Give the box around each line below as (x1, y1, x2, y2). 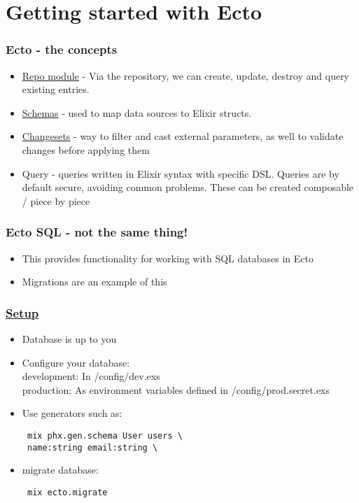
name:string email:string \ (27, 442, 158, 453)
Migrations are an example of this (22, 274, 167, 289)
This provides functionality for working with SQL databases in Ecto (22, 250, 314, 265)
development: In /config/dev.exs (22, 369, 160, 383)
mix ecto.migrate (27, 487, 108, 497)
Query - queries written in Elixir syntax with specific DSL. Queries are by (22, 166, 339, 180)
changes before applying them (22, 142, 150, 157)
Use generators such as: (22, 406, 122, 420)
